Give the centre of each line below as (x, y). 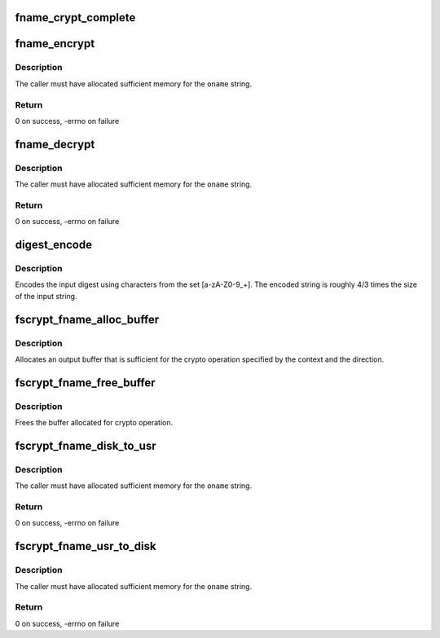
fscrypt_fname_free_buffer (85, 383)
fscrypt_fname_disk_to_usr (86, 445)
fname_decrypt (55, 144)
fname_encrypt (55, 44)
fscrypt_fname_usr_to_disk (86, 546)
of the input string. (46, 296)
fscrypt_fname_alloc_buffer (87, 319)
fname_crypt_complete (75, 18)
